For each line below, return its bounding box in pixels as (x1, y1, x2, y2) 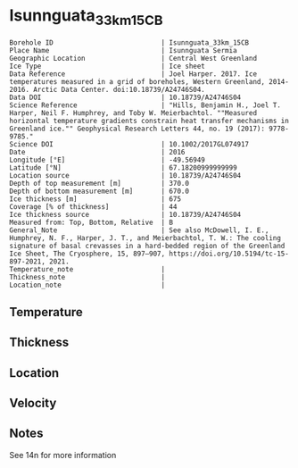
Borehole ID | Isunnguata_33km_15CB (9, 38, 250, 47)
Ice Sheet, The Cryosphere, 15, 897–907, (9, 249, 166, 258)
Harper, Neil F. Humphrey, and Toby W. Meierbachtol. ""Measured (9, 108, 257, 117)
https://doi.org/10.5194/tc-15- (169, 249, 290, 258)
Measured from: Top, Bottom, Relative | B (9, 218, 174, 227)
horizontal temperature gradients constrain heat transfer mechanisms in (9, 116, 290, 125)
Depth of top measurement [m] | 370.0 (9, 179, 190, 188)
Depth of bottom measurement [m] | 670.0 (9, 187, 190, 196)
